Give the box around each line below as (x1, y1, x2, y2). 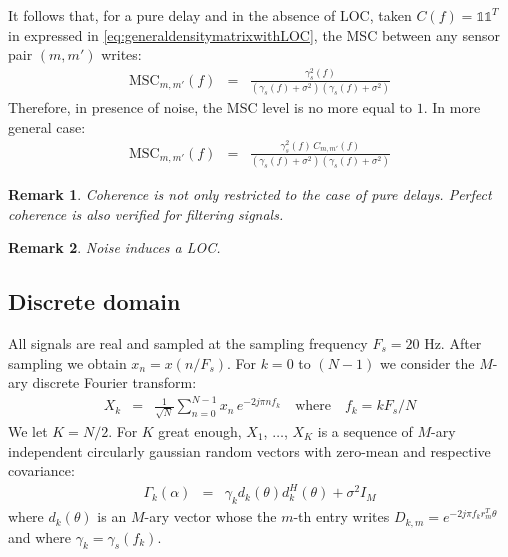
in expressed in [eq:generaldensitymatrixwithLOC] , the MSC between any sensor (8, 24, 500, 45)
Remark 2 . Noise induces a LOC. (8, 237, 221, 258)
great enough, (158, 420, 242, 441)
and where (8, 526, 72, 547)
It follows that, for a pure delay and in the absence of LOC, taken (8, 5, 412, 25)
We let (8, 420, 48, 441)
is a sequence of (317, 420, 413, 441)
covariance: (8, 460, 75, 481)
